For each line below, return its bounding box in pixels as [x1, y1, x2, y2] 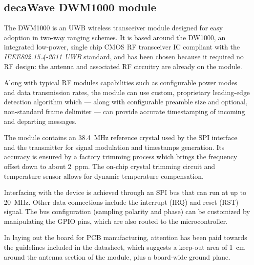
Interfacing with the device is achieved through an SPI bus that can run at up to [4, 187, 246, 197]
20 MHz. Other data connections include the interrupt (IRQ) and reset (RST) [4, 196, 239, 207]
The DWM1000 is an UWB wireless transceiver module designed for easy [4, 23, 223, 33]
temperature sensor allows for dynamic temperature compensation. [4, 170, 204, 181]
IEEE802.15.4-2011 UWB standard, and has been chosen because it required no [4, 51, 244, 61]
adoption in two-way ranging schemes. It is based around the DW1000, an [4, 32, 226, 42]
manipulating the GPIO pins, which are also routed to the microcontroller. [4, 216, 228, 226]
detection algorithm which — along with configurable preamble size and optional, [4, 96, 248, 107]
